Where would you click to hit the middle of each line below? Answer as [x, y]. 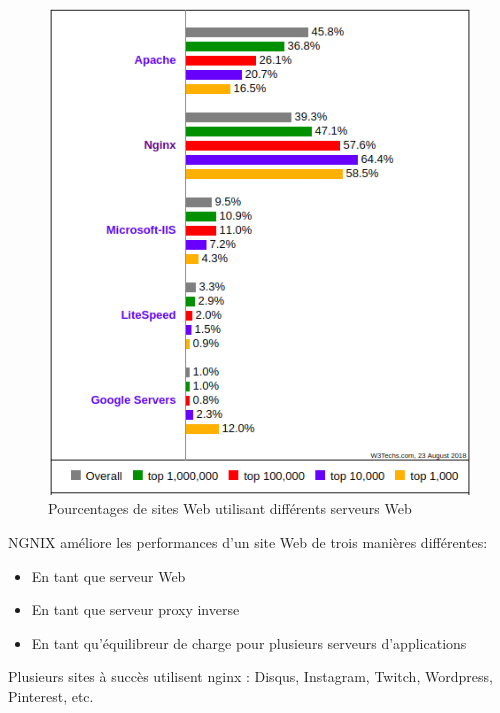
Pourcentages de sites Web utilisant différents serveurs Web [230, 508]
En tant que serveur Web [108, 575]
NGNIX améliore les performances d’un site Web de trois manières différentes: [248, 542]
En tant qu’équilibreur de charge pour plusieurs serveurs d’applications [249, 642]
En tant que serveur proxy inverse [135, 609]
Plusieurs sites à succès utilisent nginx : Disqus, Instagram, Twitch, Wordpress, [250, 676]
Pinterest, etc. [51, 696]
